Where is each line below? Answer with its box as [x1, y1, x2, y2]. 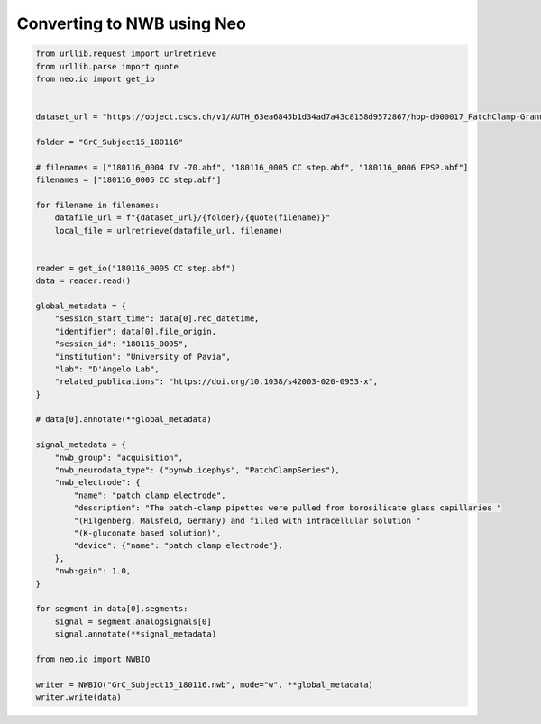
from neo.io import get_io [35, 73, 155, 84]
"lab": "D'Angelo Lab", [54, 363, 160, 374]
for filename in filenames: [35, 199, 160, 210]
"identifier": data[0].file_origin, [54, 325, 216, 336]
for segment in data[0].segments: [35, 604, 188, 614]
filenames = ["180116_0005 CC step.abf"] [35, 175, 222, 185]
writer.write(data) [35, 692, 122, 702]
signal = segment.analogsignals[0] [54, 616, 212, 627]
